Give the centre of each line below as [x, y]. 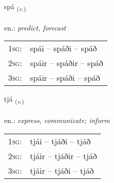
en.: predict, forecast [35, 27]
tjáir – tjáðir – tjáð [64, 156]
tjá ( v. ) [14, 100]
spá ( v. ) [15, 7]
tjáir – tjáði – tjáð [62, 170]
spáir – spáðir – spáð [67, 63]
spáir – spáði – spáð [65, 78]
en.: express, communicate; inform [57, 120]
